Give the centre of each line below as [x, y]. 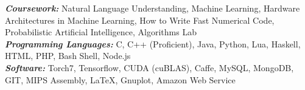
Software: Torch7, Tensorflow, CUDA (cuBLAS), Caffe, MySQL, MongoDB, [149, 67]
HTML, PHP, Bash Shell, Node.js [68, 56]
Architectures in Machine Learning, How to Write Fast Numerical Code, [140, 20]
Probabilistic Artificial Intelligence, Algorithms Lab [101, 32]
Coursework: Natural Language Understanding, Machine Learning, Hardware [152, 8]
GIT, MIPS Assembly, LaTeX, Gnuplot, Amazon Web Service [120, 79]
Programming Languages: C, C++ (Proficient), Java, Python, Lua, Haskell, [153, 43]
